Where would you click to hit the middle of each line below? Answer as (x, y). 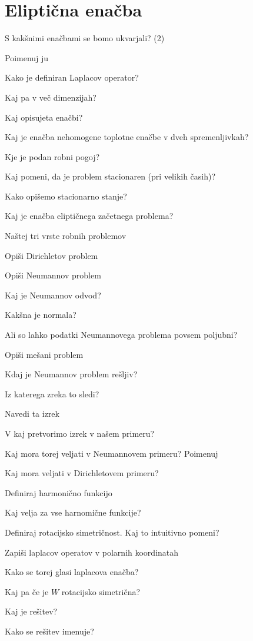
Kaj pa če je (27, 591)
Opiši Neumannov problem (53, 275)
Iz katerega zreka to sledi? (52, 393)
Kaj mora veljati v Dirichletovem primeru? (82, 473)
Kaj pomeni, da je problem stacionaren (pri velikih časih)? (110, 176)
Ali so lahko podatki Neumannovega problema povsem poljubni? (121, 335)
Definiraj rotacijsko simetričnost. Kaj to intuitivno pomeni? (112, 532)
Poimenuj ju (27, 57)
